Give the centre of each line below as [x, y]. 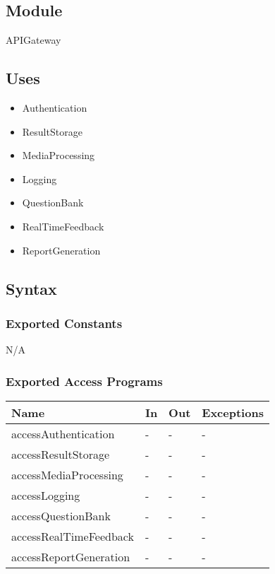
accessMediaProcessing [67, 474]
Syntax [31, 288]
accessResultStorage [61, 454]
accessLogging [46, 495]
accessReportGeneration [71, 556]
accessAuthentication [63, 433]
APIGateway [33, 40]
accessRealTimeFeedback [73, 536]
